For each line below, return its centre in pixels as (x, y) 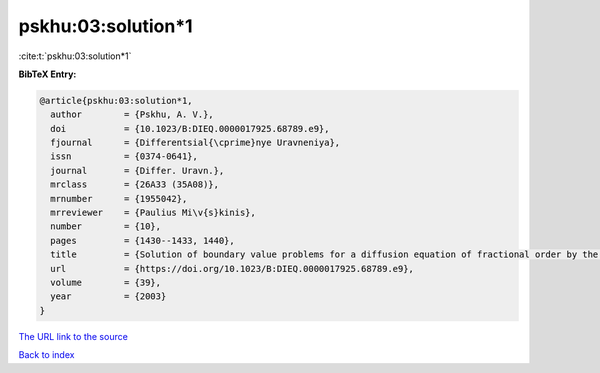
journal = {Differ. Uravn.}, (137, 170)
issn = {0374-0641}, (124, 156)
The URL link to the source (73, 336)
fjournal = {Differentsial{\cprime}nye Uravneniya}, (195, 143)
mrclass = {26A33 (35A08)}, (135, 184)
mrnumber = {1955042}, (119, 198)
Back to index (46, 355)
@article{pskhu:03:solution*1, (116, 100)
